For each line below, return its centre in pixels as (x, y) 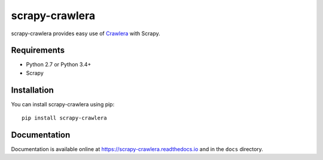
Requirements (38, 50)
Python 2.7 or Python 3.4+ (59, 64)
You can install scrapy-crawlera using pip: (63, 104)
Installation (32, 90)
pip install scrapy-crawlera (64, 118)
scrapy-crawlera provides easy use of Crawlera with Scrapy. (86, 33)
